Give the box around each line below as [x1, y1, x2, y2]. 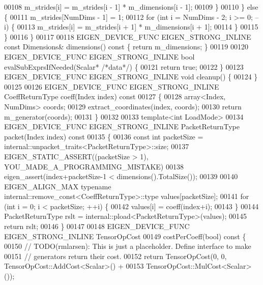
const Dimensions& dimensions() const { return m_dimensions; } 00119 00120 [4, 41, 249, 52]
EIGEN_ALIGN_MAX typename [4, 181, 111, 191]
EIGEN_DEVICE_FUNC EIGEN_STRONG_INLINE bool [4, 51, 195, 62]
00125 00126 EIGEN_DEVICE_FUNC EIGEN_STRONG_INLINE [4, 81, 219, 92]
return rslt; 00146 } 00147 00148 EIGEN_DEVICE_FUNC [4, 221, 190, 232]
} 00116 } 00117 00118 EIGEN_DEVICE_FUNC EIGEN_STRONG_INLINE [4, 31, 251, 42]
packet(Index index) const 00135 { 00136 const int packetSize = [4, 131, 203, 141]
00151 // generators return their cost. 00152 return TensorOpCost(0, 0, [4, 250, 227, 261]
